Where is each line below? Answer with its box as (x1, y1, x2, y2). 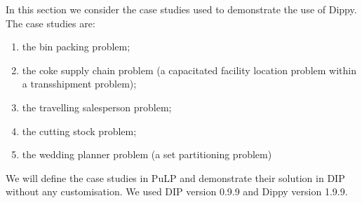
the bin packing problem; (22, 39, 130, 54)
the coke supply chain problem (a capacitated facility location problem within (22, 62, 356, 77)
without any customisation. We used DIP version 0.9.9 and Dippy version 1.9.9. (6, 184, 348, 199)
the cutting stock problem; (22, 123, 137, 138)
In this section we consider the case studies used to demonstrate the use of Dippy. (6, 2, 357, 16)
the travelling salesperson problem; (22, 99, 172, 114)
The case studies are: (6, 15, 95, 30)
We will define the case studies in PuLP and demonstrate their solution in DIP (6, 170, 345, 185)
